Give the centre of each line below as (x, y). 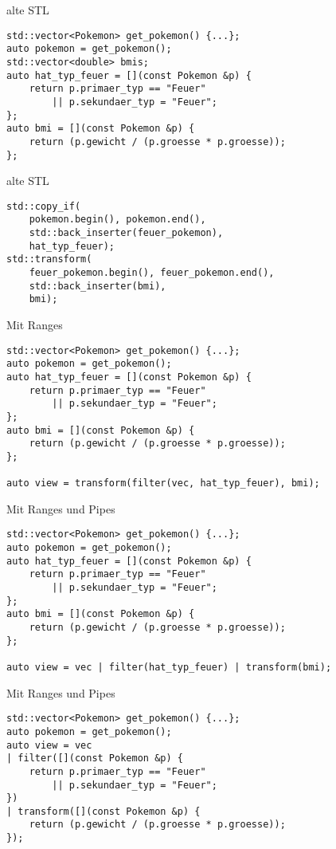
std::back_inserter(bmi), (98, 286)
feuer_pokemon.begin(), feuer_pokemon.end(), (152, 273)
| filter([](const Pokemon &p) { (95, 759)
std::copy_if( (44, 206)
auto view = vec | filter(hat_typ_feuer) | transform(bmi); (169, 667)
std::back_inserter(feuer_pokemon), (126, 233)
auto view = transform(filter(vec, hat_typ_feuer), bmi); (163, 483)
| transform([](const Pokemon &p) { (104, 811)
